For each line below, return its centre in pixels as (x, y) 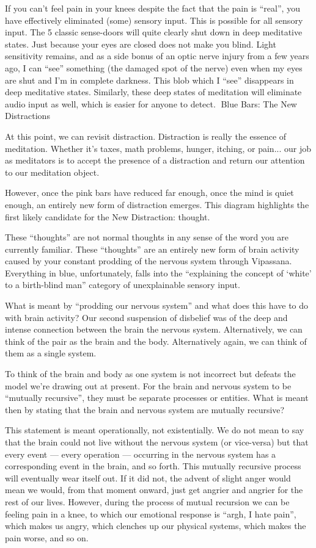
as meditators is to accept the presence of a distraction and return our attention (155, 160)
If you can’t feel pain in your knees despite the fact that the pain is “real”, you (152, 8)
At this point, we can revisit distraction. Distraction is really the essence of (146, 136)
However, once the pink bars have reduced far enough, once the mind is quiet (149, 193)
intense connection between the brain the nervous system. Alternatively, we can (154, 329)
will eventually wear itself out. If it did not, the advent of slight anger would (148, 478)
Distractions (28, 116)
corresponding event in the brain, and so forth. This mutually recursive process (153, 466)
